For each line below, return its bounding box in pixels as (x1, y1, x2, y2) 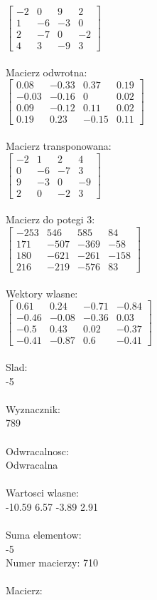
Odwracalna (6, 457, 58, 472)
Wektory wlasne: (6, 285, 78, 300)
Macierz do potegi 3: (6, 212, 95, 227)
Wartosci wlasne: (6, 485, 79, 500)
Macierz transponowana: (6, 138, 112, 153)
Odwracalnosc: (6, 443, 69, 458)
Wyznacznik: (6, 401, 61, 416)
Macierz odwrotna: (6, 64, 87, 79)
